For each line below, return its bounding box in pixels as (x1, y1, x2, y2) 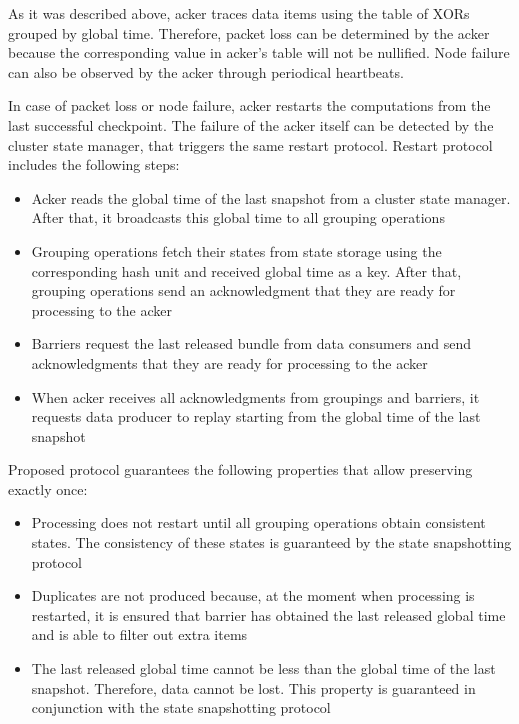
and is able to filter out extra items (31, 624, 248, 645)
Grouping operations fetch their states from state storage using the (31, 240, 442, 261)
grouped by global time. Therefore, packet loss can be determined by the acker (8, 22, 490, 43)
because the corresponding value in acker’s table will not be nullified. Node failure (8, 42, 510, 63)
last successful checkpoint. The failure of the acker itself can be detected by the (8, 114, 494, 135)
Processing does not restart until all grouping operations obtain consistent (31, 512, 486, 533)
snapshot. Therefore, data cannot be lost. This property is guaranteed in (31, 677, 476, 698)
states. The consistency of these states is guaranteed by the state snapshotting (31, 532, 512, 553)
